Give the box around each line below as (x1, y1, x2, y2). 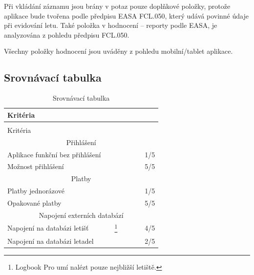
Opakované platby (7, 197, 62, 208)
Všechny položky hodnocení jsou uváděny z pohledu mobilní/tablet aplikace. (4, 46, 233, 56)
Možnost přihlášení (7, 161, 64, 171)
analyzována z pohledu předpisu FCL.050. (4, 29, 129, 40)
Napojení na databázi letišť (7, 223, 89, 233)
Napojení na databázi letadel (7, 236, 94, 246)
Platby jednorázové (7, 186, 64, 196)
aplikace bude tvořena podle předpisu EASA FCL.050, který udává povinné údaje (4, 10, 249, 21)
